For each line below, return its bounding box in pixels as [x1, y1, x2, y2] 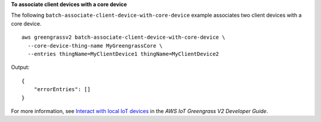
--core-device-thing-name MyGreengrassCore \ [27, 42, 163, 49]
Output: [11, 64, 30, 71]
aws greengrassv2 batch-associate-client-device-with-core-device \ [21, 34, 225, 41]
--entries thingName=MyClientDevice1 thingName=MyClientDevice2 [27, 51, 219, 57]
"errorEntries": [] [33, 86, 91, 93]
